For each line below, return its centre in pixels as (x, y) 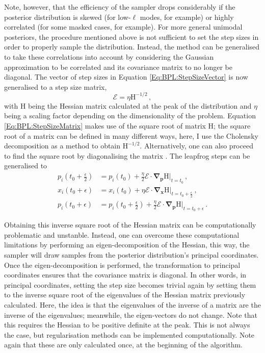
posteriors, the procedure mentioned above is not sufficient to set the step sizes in (131, 36)
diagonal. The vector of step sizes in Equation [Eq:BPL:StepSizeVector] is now (126, 77)
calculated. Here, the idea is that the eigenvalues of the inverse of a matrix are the (132, 305)
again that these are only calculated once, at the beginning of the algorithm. (124, 345)
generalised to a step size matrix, (56, 86)
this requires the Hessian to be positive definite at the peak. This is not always (127, 325)
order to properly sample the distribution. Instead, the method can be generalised (132, 47)
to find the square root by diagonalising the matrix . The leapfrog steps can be (127, 155)
